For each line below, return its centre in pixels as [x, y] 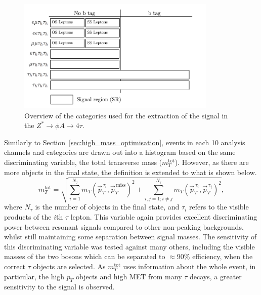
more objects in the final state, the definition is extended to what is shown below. [130, 172]
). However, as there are [212, 162]
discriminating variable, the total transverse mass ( [83, 162]
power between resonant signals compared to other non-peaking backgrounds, [124, 226]
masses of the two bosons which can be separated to [85, 256]
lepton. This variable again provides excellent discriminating [164, 217]
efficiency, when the [223, 256]
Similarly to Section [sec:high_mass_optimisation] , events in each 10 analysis [125, 142]
